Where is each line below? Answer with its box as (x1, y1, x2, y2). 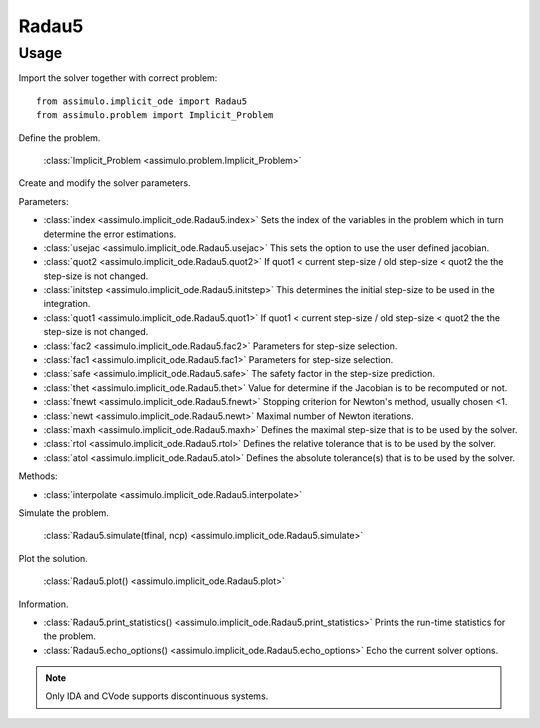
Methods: (18, 470, 59, 482)
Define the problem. (18, 131, 101, 144)
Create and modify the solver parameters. (18, 177, 191, 189)
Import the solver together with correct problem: (18, 72, 218, 84)
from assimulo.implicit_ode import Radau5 (36, 95, 248, 107)
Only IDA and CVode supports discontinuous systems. (45, 690, 269, 702)
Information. (18, 598, 69, 610)
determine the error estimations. (43, 228, 177, 240)
